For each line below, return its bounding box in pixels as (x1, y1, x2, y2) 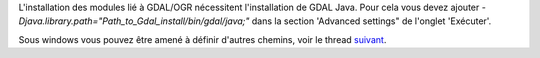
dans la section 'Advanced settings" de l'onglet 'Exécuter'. (251, 15, 492, 27)
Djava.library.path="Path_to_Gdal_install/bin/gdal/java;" (18, 15, 250, 27)
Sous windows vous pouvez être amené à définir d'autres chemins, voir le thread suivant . (18, 33, 387, 45)
